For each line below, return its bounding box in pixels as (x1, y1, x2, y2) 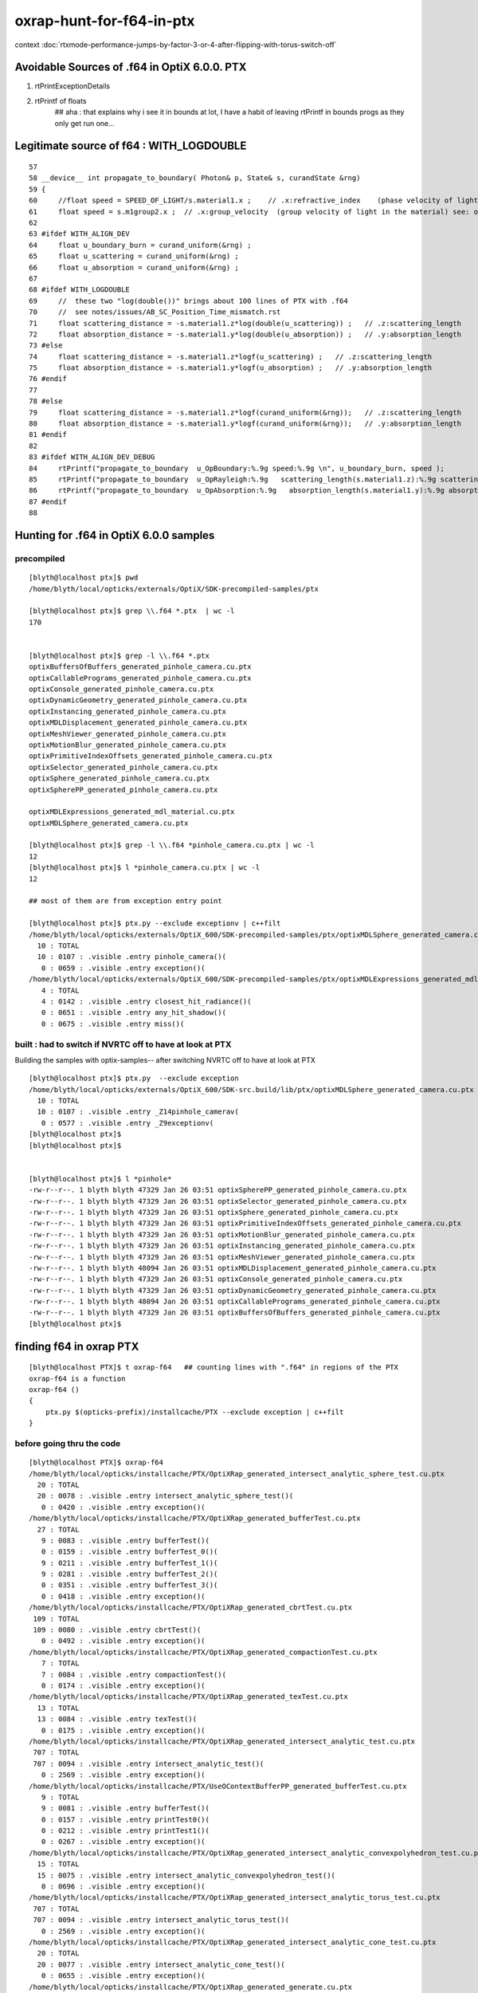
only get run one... (54, 118, 115, 128)
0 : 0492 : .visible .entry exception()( (41, 1637, 206, 1645)
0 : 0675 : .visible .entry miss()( (41, 1019, 185, 1028)
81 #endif (29, 430, 67, 439)
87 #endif (29, 497, 67, 506)
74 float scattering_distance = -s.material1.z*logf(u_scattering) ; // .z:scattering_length (29, 352, 433, 361)
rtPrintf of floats (34, 96, 87, 105)
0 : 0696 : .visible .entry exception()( (41, 1882, 206, 1891)
